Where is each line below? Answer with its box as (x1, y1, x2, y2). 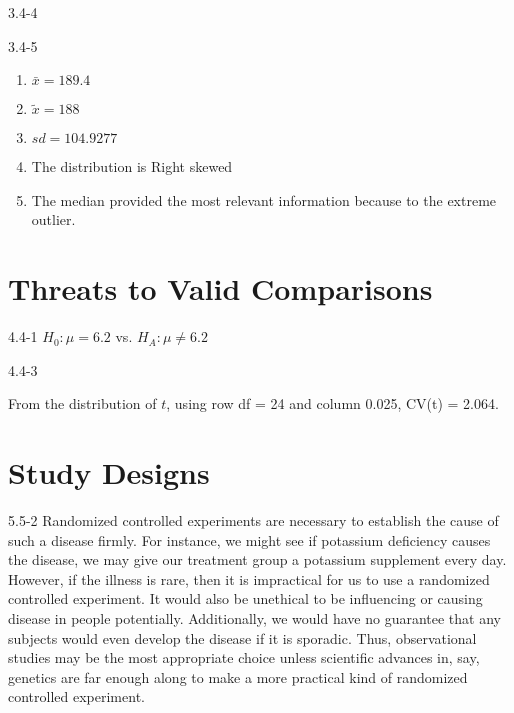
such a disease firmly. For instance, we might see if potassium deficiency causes (8, 529, 491, 550)
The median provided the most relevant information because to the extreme (31, 189, 497, 210)
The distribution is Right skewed (31, 156, 233, 177)
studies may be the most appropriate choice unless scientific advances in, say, (8, 647, 480, 668)
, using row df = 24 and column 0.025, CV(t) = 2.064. (166, 393, 499, 414)
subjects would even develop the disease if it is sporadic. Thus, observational (8, 627, 477, 648)
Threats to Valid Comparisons (8, 268, 433, 309)
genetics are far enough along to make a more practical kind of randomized (8, 666, 468, 687)
